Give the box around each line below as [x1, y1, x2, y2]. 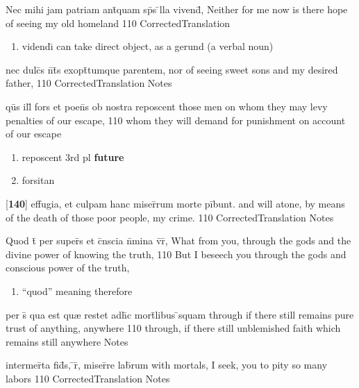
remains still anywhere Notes [6, 334, 128, 348]
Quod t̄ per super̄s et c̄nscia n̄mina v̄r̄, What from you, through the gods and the [6, 233, 351, 248]
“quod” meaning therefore [22, 283, 133, 298]
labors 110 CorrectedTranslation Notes [6, 371, 170, 385]
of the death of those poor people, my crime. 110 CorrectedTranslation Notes [6, 210, 334, 224]
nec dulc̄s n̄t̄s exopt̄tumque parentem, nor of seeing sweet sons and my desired [6, 62, 338, 76]
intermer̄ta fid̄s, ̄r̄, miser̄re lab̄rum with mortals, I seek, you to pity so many [6, 357, 328, 372]
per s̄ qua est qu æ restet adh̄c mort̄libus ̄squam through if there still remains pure [6, 307, 354, 321]
